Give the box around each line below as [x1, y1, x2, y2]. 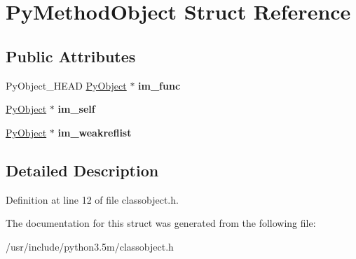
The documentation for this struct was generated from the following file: [6, 216, 316, 230]
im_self [57, 101, 95, 116]
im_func [138, 78, 181, 92]
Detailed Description [6, 159, 159, 181]
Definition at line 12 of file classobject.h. [6, 192, 179, 206]
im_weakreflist [57, 125, 132, 139]
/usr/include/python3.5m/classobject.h [6, 239, 174, 253]
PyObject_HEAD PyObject [6, 78, 127, 92]
